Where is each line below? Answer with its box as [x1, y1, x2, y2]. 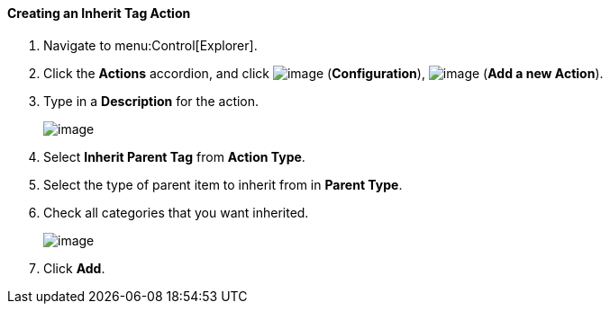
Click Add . [43, 260, 105, 276]
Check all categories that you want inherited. [43, 204, 309, 220]
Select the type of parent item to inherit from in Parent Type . [43, 176, 403, 192]
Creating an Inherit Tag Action [7, 5, 191, 21]
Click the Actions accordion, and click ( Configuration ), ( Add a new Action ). [43, 65, 604, 81]
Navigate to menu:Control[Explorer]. [43, 37, 258, 53]
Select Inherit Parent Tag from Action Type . [43, 148, 305, 164]
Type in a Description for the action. [43, 93, 259, 109]
